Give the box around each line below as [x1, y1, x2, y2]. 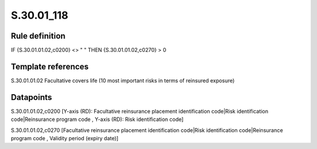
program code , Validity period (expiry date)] [11, 135, 119, 142]
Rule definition [11, 31, 66, 41]
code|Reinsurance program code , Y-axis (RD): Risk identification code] [11, 116, 184, 123]
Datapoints [11, 92, 52, 102]
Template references [11, 61, 89, 71]
